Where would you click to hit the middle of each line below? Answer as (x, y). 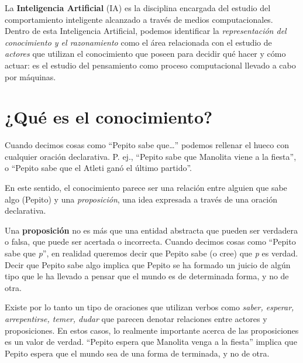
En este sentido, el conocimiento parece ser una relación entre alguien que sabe (146, 188)
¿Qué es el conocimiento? (109, 117)
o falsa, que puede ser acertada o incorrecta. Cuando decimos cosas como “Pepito (150, 242)
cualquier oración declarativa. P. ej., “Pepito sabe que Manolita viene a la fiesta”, (151, 156)
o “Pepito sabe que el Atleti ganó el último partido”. (98, 168)
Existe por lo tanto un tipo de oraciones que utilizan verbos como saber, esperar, (149, 307)
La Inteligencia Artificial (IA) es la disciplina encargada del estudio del (138, 8)
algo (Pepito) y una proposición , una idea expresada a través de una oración (141, 199)
